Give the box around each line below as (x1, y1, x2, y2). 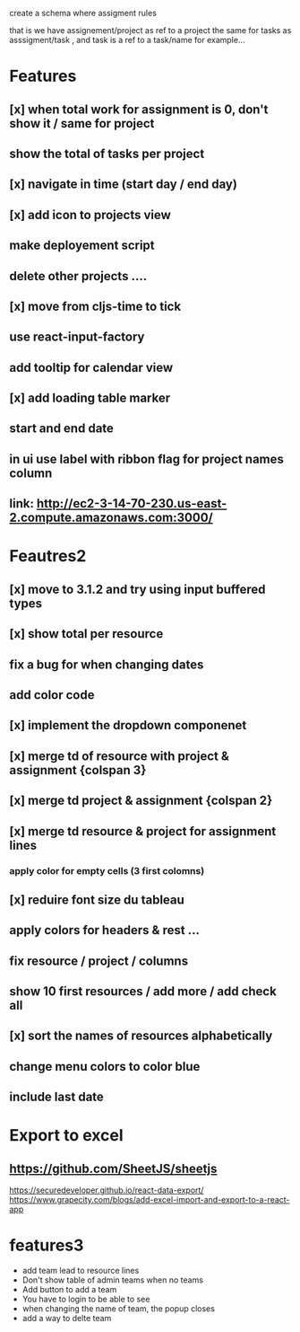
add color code (9, 687, 95, 703)
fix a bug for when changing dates (9, 657, 204, 672)
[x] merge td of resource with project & (9, 748, 230, 763)
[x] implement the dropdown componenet (9, 718, 247, 733)
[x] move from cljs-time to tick (9, 298, 182, 313)
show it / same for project (9, 116, 155, 131)
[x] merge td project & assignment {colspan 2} (9, 793, 273, 808)
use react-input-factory (9, 330, 145, 345)
